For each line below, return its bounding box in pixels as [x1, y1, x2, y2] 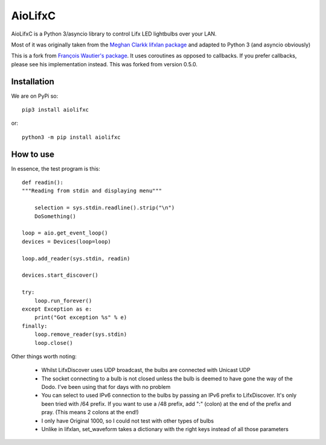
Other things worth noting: [11, 353, 77, 360]
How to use [11, 149, 54, 159]
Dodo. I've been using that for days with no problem [41, 383, 171, 391]
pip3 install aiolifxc [22, 106, 89, 113]
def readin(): [22, 179, 63, 186]
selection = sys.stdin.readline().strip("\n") [34, 204, 175, 211]
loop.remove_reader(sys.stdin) [34, 331, 127, 338]
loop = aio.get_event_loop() [22, 230, 108, 236]
